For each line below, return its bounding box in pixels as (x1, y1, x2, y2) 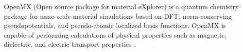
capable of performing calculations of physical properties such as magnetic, (4, 29, 226, 39)
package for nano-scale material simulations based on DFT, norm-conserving (4, 11, 232, 21)
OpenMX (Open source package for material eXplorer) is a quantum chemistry (4, 1, 239, 11)
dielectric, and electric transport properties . (4, 39, 136, 49)
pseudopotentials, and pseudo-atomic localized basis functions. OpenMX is (4, 20, 226, 30)
